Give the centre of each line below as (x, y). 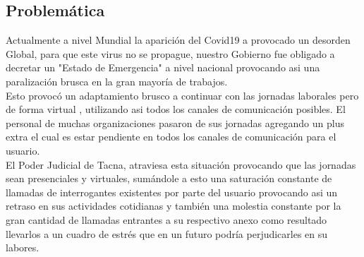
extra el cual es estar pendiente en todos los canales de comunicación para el (171, 137)
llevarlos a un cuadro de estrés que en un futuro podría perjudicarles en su (167, 233)
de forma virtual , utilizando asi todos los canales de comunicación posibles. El (176, 109)
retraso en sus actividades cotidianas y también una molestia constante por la (174, 206)
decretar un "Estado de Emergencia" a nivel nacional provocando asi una (163, 67)
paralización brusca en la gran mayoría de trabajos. (117, 81)
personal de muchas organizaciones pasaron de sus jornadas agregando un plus (175, 122)
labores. (23, 247)
